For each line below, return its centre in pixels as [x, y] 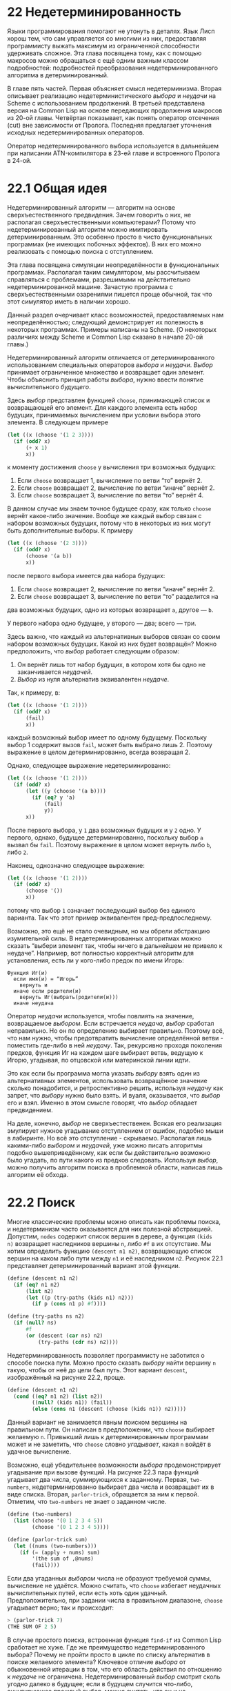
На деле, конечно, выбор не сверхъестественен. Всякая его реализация [114, 1123]
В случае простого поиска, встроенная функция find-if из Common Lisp [114, 1640]
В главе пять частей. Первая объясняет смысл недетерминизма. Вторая [114, 88]
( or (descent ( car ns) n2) [64, 1336]
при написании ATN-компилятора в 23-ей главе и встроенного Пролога [114, 153]
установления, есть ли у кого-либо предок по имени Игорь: [96, 960]
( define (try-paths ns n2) [46, 1316]
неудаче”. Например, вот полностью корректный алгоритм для [101, 953]
